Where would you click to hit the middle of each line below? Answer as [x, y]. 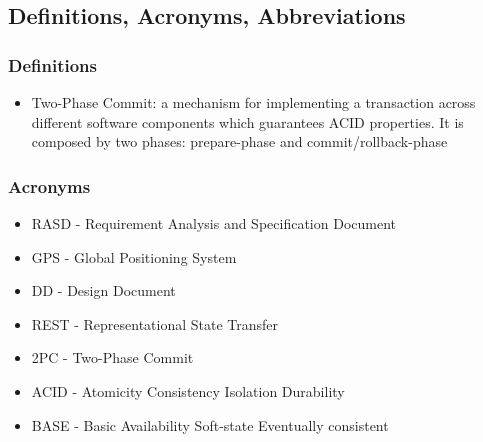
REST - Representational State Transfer [155, 323]
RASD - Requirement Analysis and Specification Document [213, 223]
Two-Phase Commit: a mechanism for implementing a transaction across [253, 102]
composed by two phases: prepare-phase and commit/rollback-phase [239, 141]
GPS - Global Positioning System [134, 256]
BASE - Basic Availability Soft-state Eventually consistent [210, 424]
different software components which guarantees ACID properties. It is [247, 121]
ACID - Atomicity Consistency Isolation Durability [188, 390]
